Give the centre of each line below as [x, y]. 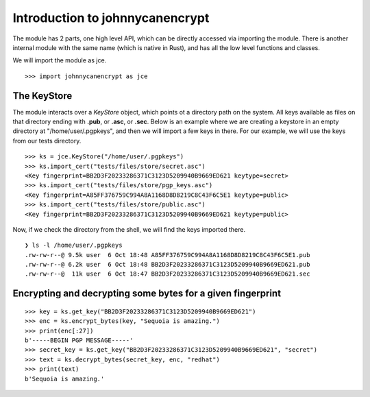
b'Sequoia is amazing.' [65, 378]
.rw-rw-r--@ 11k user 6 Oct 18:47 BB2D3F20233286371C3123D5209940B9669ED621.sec [168, 274]
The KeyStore [42, 96]
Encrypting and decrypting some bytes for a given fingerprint [147, 294]
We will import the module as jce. [60, 60]
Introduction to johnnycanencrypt [111, 18]
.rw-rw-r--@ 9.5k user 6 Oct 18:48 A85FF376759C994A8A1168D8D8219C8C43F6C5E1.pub [168, 255]
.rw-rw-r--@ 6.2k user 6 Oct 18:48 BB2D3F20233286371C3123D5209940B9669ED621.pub [168, 265]
